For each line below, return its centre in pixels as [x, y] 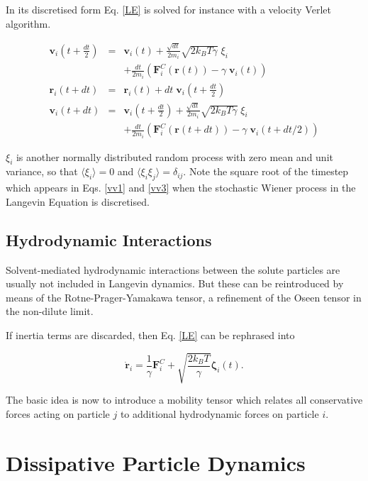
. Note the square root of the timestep [266, 171]
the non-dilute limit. [50, 311]
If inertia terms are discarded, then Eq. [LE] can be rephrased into [150, 335]
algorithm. [28, 23]
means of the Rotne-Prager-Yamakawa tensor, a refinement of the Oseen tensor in [184, 297]
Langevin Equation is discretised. [78, 201]
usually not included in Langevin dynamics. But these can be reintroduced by [175, 283]
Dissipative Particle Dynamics [156, 462]
